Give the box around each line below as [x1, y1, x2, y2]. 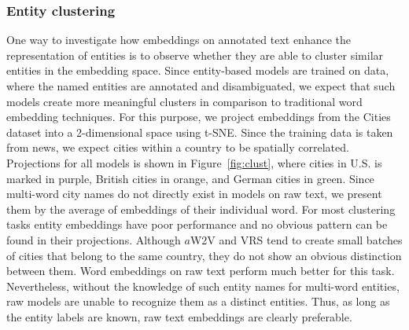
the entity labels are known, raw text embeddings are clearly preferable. [6, 308, 352, 324]
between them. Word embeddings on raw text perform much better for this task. [6, 262, 395, 279]
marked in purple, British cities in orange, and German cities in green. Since [6, 170, 374, 186]
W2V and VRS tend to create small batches [190, 231, 403, 247]
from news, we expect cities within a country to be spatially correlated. [6, 139, 349, 156]
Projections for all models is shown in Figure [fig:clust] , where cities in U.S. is [6, 154, 382, 170]
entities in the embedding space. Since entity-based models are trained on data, [6, 62, 389, 79]
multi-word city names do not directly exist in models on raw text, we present [6, 185, 382, 202]
